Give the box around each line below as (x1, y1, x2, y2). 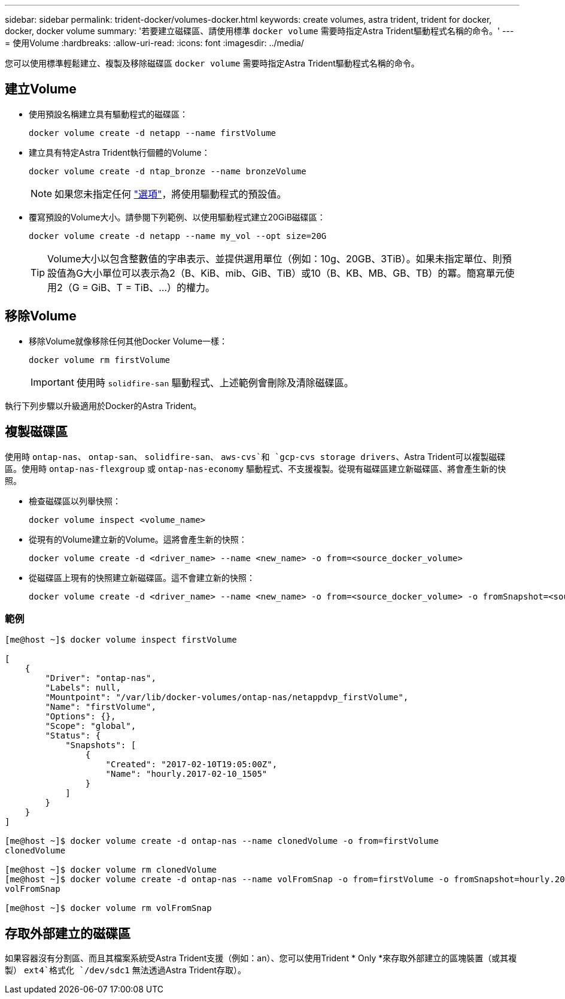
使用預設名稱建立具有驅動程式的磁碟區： (29, 108, 188, 119)
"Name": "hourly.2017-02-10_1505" (105, 769, 268, 779)
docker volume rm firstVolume (29, 355, 171, 365)
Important (31, 376, 74, 388)
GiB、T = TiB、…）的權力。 (91, 281, 215, 293)
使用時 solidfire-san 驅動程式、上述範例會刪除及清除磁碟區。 (76, 376, 354, 389)
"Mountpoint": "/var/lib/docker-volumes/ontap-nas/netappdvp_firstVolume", (45, 692, 409, 703)
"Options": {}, (45, 712, 116, 722)
